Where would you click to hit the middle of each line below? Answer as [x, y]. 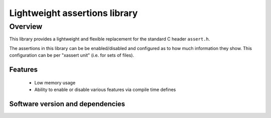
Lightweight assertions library [74, 13]
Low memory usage [55, 82]
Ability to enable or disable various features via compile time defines [105, 89]
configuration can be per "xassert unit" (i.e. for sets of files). [72, 55]
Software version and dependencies [67, 104]
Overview [26, 26]
